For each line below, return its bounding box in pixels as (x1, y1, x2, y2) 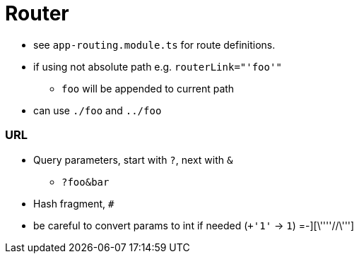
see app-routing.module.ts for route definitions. (33, 38, 276, 51)
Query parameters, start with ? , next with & (33, 153, 233, 166)
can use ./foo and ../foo (33, 104, 162, 116)
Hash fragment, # (33, 197, 114, 210)
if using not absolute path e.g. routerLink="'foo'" (33, 60, 282, 73)
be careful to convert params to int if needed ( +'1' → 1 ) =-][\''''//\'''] (33, 219, 355, 231)
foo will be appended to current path (61, 82, 235, 95)
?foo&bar (61, 176, 110, 188)
